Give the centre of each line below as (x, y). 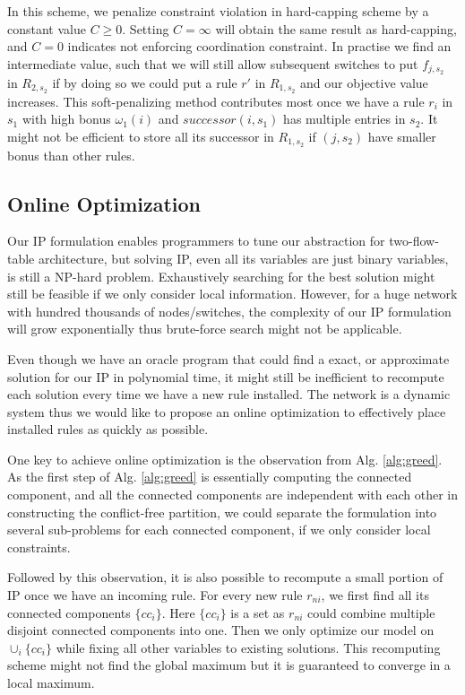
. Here (178, 612)
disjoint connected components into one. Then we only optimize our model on (221, 630)
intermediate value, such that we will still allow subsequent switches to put (213, 63)
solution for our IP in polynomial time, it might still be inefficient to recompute (226, 376)
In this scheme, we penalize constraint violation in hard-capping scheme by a (218, 11)
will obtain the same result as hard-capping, (336, 28)
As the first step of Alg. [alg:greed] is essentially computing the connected (210, 477)
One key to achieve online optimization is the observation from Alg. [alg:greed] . (225, 459)
